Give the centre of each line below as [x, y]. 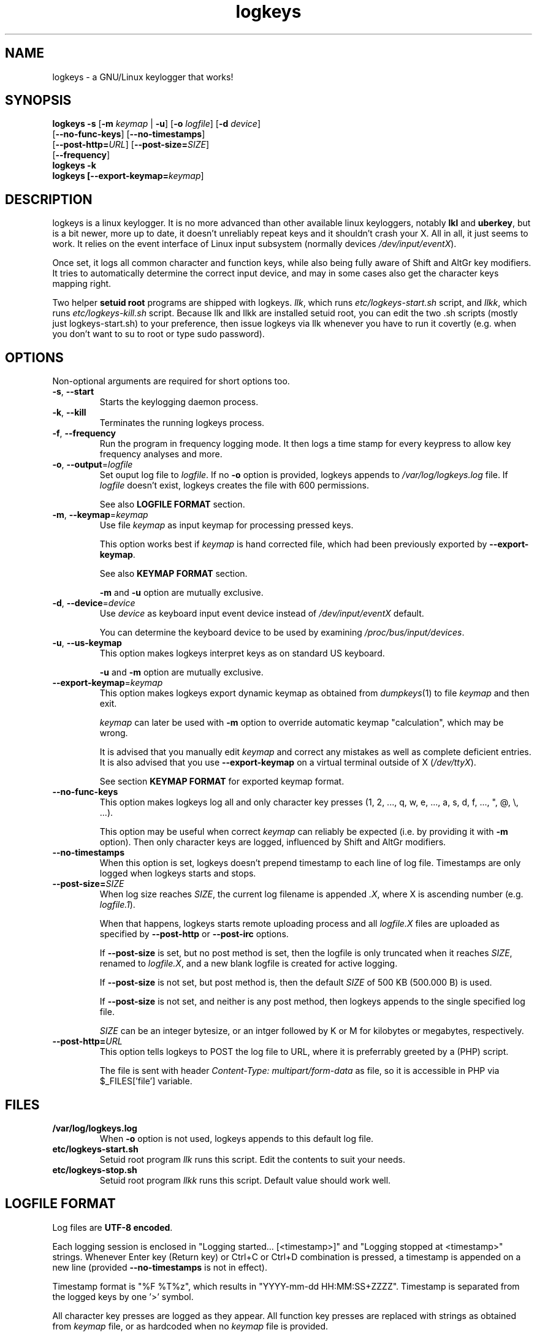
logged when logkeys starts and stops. [178, 873]
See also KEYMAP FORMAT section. [173, 574]
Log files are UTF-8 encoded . [112, 1227]
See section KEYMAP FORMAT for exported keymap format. [222, 782]
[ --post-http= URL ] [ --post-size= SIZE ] [131, 145]
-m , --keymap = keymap [100, 515]
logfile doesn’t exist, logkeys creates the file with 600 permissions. [234, 485]
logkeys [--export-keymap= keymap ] [128, 176]
